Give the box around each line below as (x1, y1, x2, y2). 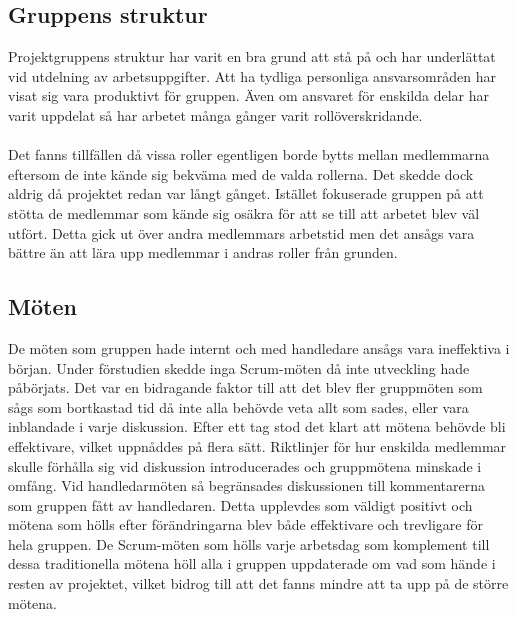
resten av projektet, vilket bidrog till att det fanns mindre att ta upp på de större (8, 573, 509, 594)
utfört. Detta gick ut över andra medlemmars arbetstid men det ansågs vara (8, 222, 475, 243)
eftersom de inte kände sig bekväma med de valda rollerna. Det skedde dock (8, 163, 474, 184)
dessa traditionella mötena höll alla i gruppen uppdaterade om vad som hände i (8, 553, 496, 574)
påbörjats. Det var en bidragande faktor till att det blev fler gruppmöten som (8, 377, 483, 398)
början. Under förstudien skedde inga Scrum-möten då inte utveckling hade (8, 357, 470, 378)
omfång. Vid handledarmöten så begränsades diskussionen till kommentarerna (8, 475, 486, 496)
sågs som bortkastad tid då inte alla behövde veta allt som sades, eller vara (8, 396, 469, 417)
